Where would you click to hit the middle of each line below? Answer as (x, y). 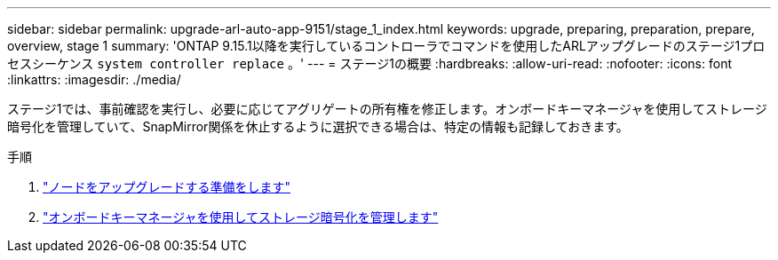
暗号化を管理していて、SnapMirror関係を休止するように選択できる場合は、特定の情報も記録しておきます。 (318, 126)
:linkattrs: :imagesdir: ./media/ (94, 79)
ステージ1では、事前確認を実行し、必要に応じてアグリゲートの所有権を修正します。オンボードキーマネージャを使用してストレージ (387, 109)
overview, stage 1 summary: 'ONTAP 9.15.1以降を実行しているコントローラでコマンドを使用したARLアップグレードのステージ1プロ (386, 46)
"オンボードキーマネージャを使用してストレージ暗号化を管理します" (241, 217)
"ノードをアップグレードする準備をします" (167, 187)
